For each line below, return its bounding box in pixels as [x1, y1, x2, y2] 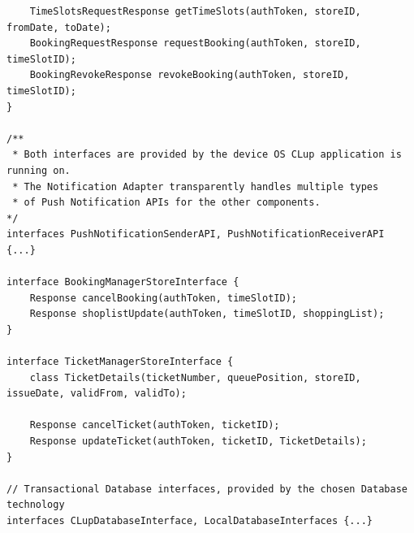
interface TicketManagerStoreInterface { [6, 356, 234, 368]
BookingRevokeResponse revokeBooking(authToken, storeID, [29, 69, 350, 81]
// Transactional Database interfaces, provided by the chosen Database [6, 483, 408, 495]
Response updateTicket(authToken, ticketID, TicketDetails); [29, 435, 367, 448]
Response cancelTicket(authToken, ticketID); [29, 419, 280, 431]
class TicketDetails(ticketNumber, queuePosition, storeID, [29, 371, 361, 383]
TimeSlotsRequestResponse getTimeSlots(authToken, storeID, [29, 6, 361, 17]
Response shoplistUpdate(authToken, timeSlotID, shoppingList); [29, 308, 385, 320]
